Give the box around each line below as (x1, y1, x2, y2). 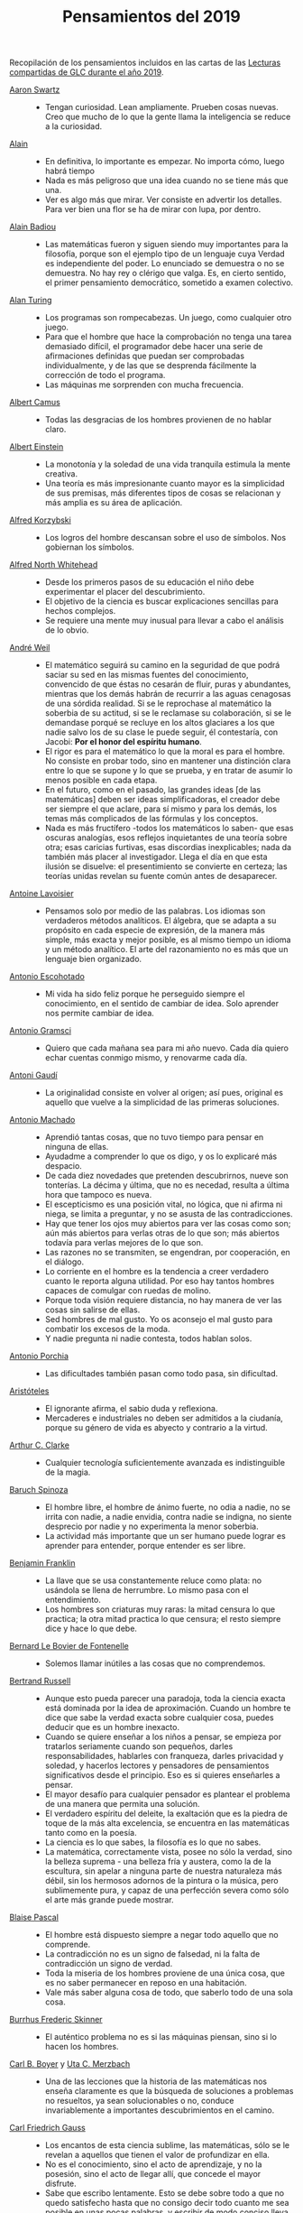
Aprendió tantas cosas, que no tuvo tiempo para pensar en (44, 1132, 264, 1143)
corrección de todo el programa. (44, 370, 166, 381)
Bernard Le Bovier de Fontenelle (9, 1641, 129, 1652)
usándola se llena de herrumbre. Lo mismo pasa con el (44, 1585, 250, 1596)
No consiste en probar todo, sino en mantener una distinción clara (44, 755, 291, 766)
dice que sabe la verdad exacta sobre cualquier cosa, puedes (44, 1712, 274, 1723)
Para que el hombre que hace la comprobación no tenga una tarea (44, 331, 292, 342)
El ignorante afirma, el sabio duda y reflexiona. (44, 1403, 218, 1414)
